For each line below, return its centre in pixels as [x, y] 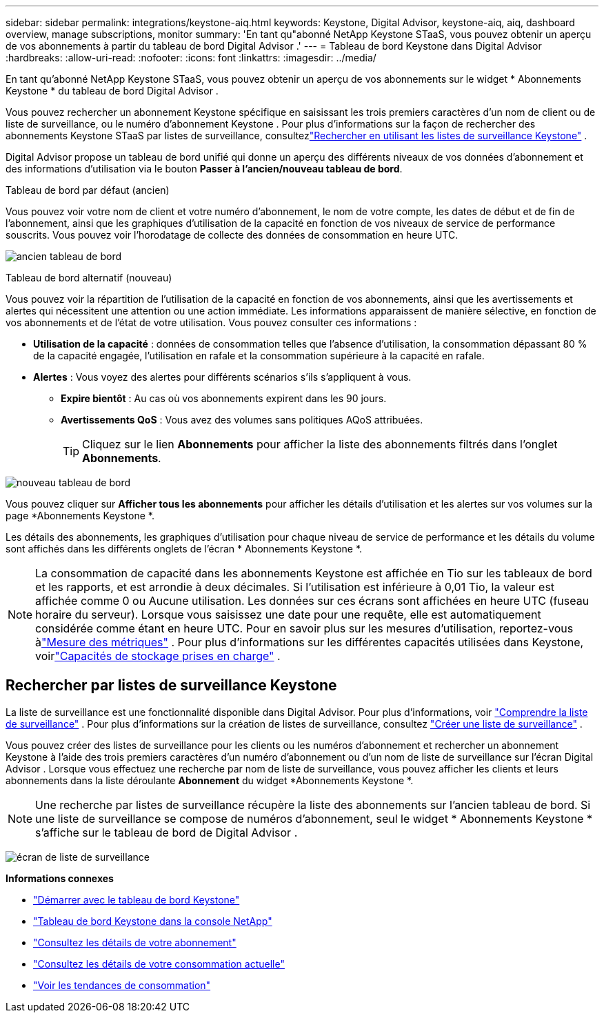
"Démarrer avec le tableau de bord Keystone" [137, 899]
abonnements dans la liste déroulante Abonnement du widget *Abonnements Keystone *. [210, 780]
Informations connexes [60, 878]
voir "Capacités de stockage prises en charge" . [158, 656]
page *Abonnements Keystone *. [80, 516]
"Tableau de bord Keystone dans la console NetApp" [153, 921]
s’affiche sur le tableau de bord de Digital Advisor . [167, 832]
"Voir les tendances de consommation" [122, 985]
